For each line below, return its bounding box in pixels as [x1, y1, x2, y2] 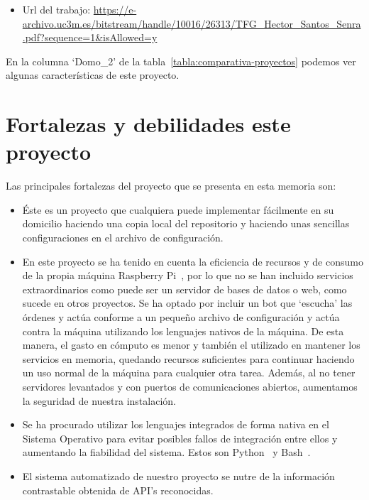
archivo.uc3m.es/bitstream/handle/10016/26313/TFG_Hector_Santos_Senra [22, 16, 361, 31]
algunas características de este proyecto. [6, 67, 180, 82]
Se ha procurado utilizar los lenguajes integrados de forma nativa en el [22, 417, 329, 432]
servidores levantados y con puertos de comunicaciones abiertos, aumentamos [22, 379, 358, 393]
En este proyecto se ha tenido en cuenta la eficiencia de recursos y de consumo [22, 254, 363, 268]
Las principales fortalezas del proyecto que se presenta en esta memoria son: [6, 178, 336, 193]
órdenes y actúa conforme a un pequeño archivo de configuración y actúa [22, 310, 340, 325]
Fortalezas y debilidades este [6, 109, 291, 138]
